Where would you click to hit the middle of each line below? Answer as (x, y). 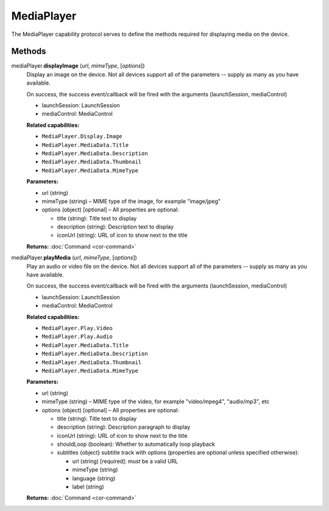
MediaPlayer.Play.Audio (77, 337)
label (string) (88, 487)
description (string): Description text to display (115, 227)
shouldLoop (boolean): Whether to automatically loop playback (136, 444)
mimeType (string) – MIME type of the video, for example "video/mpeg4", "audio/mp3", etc (156, 401)
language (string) (94, 478)
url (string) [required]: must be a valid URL (125, 461)
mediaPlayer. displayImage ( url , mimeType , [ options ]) (78, 66)
